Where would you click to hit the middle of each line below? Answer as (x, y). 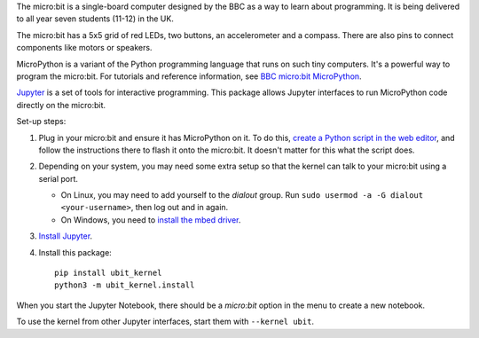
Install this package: (75, 252)
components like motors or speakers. (84, 48)
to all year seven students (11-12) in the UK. (95, 19)
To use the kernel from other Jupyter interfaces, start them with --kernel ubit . (165, 322)
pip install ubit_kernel (108, 273)
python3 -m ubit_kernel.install (125, 285)
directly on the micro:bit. (61, 105)
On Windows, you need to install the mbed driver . (151, 220)
